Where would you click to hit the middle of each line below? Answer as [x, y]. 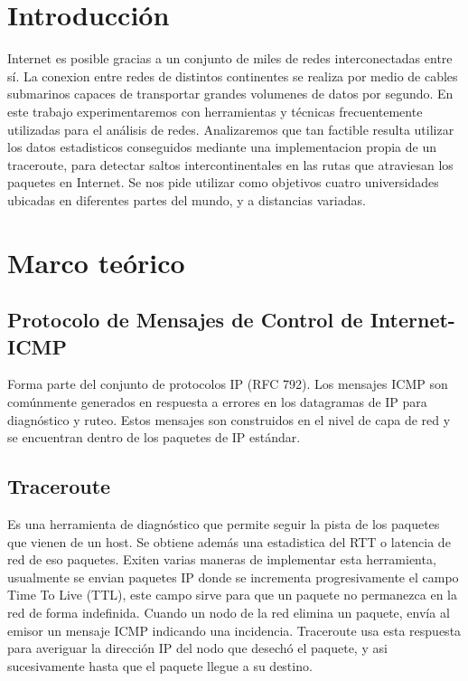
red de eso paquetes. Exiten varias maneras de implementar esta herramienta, [222, 559]
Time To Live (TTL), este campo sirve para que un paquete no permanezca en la [232, 595]
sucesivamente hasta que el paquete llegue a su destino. [160, 665]
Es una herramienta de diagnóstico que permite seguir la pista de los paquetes [224, 524]
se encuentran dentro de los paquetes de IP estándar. [154, 437]
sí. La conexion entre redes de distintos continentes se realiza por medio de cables [233, 76]
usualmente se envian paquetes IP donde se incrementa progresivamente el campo [233, 577]
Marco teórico [96, 262]
